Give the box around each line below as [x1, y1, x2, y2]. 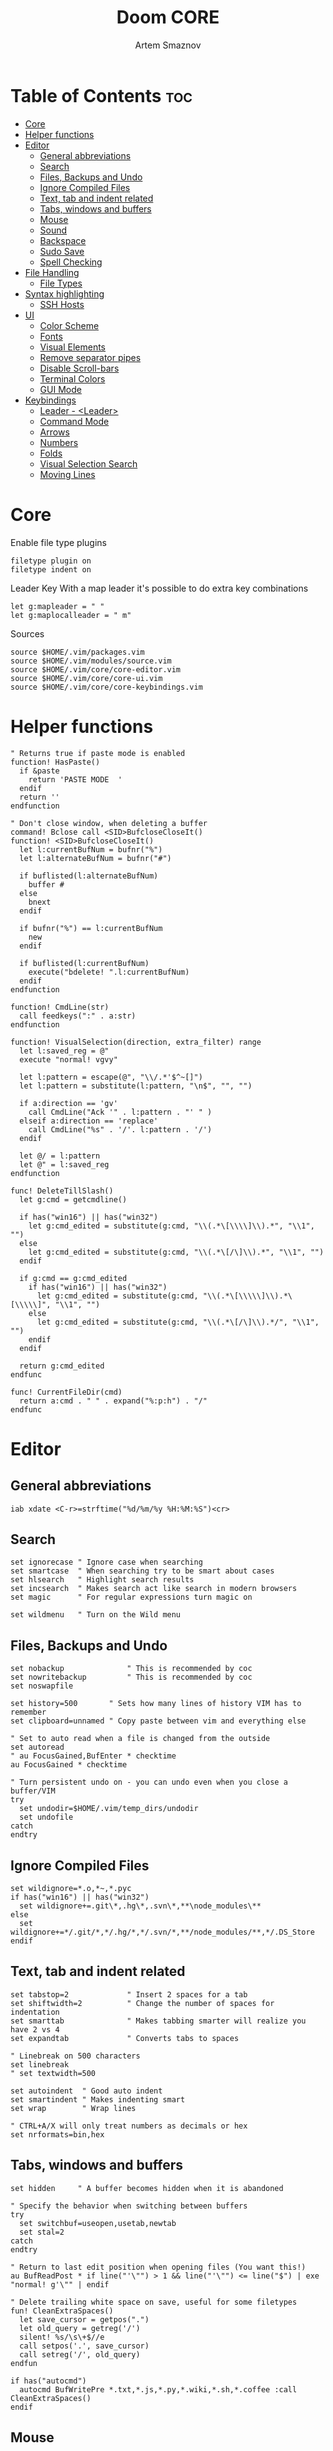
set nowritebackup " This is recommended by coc [10, 1672, 253, 1683]
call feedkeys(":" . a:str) [19, 1011, 137, 1021]
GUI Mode [39, 383, 82, 395]
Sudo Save [39, 245, 85, 257]
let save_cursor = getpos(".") [19, 2314, 150, 2325]
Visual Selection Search [39, 457, 138, 470]
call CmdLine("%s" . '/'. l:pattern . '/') [28, 1124, 213, 1135]
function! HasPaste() [10, 757, 101, 767]
